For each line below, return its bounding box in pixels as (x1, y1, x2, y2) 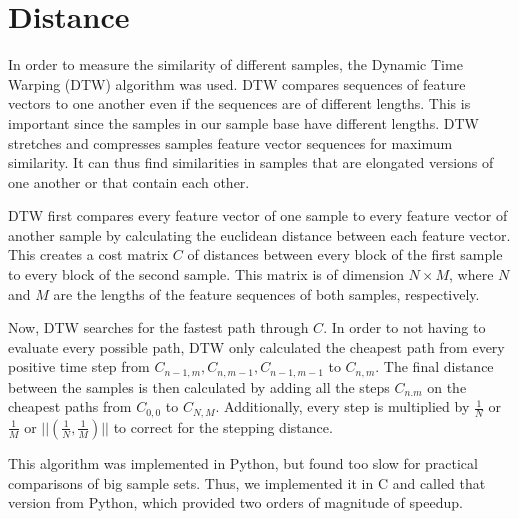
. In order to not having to (323, 317, 486, 338)
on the (427, 376, 467, 397)
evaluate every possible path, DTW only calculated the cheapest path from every (8, 336, 505, 357)
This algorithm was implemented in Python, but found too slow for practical (8, 452, 478, 473)
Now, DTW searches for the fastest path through (8, 317, 309, 338)
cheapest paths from (8, 396, 132, 417)
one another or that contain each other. (8, 171, 250, 192)
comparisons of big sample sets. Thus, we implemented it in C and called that (8, 472, 486, 493)
